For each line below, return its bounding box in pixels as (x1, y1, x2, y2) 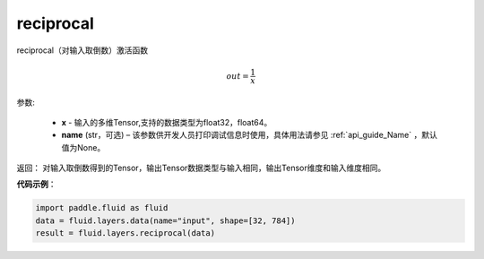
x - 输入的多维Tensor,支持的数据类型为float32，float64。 (61, 117, 272, 127)
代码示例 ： (16, 179, 56, 190)
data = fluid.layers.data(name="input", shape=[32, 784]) (35, 215, 296, 226)
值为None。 (61, 142, 106, 152)
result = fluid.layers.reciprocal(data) (35, 229, 215, 238)
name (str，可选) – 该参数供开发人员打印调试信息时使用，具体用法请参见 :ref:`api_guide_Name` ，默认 (61, 130, 438, 141)
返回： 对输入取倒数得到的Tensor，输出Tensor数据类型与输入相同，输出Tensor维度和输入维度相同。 (16, 162, 386, 174)
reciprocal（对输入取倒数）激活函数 (16, 45, 148, 56)
